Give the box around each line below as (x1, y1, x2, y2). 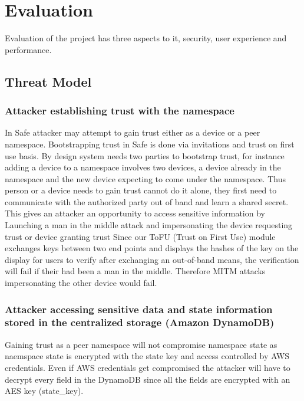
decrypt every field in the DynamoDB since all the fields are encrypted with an (5, 373, 290, 385)
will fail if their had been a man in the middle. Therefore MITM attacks (5, 265, 266, 277)
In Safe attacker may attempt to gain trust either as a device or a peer (5, 126, 260, 139)
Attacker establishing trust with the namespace (5, 103, 234, 118)
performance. (5, 43, 52, 55)
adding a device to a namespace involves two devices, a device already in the (5, 161, 281, 173)
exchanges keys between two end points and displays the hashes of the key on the (5, 242, 299, 254)
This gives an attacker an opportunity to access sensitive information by (5, 207, 265, 219)
